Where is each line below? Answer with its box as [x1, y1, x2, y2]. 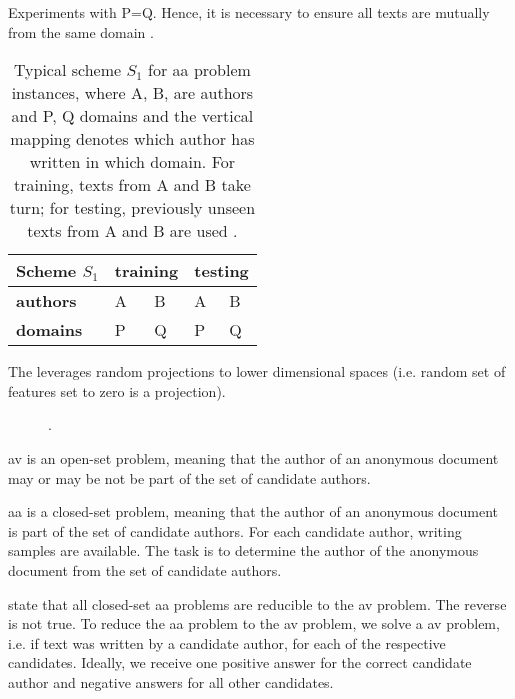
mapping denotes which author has [10, 127, 255, 151]
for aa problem [148, 58, 251, 82]
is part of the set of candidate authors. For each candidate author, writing [8, 520, 462, 541]
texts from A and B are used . [27, 219, 238, 243]
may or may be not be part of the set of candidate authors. [8, 467, 371, 488]
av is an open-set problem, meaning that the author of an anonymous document [8, 447, 499, 468]
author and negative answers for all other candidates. [8, 671, 334, 692]
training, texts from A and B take [13, 173, 251, 197]
